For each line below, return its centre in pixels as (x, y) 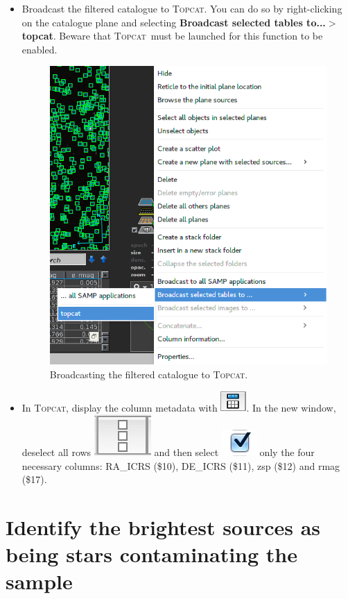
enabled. (40, 49)
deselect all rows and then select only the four (168, 452)
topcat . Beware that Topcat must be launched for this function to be (172, 36)
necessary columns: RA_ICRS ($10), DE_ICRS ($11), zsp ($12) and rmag (181, 465)
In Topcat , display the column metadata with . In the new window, (179, 407)
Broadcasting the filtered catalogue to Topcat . (149, 374)
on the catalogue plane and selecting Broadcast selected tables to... (174, 22)
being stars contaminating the (151, 554)
